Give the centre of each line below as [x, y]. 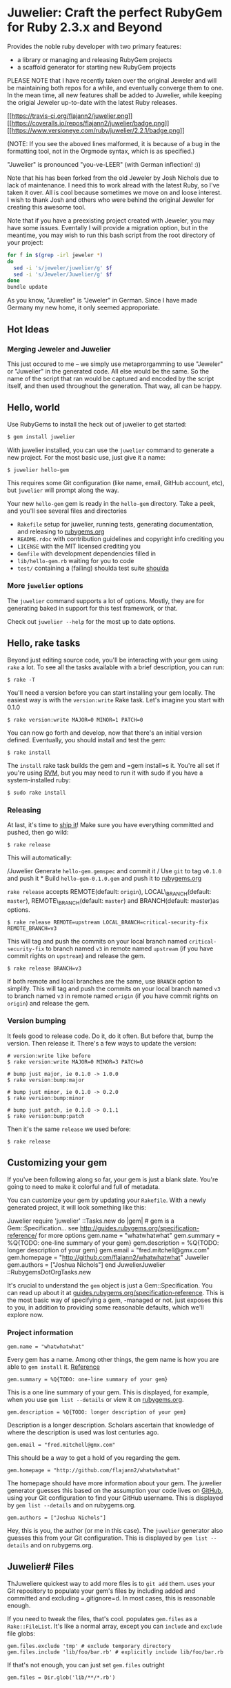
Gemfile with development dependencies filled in [87, 553]
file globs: [21, 1633]
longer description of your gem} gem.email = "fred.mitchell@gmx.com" [109, 1250]
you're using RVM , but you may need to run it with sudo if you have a [105, 773]
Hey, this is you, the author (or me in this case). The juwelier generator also [115, 1530]
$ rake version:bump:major [46, 1080]
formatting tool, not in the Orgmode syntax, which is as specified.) [101, 151]
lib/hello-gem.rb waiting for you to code [76, 560]
